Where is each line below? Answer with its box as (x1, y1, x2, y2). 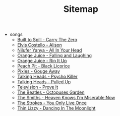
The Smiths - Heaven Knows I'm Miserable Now (17, 95, 116, 101)
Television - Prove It (17, 84, 59, 90)
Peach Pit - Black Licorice (17, 63, 70, 69)
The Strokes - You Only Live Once (17, 100, 87, 106)
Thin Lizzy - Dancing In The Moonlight (17, 105, 96, 111)
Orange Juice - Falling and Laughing (17, 53, 92, 58)
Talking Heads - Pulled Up (17, 79, 71, 85)
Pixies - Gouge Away (17, 68, 60, 74)
